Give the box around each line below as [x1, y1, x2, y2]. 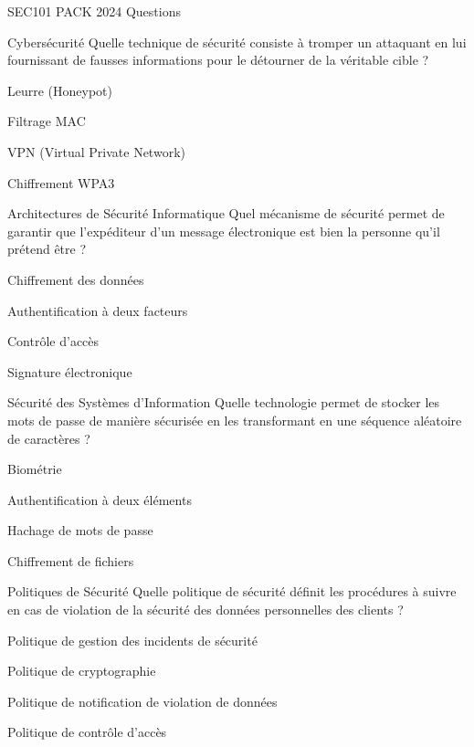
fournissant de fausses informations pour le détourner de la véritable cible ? [7, 50, 429, 69]
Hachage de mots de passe [7, 521, 153, 540]
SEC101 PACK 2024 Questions [7, 2, 181, 20]
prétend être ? [7, 239, 87, 258]
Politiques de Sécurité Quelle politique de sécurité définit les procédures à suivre [7, 582, 457, 601]
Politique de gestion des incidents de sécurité [7, 630, 258, 649]
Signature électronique [7, 362, 132, 381]
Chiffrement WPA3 [7, 173, 115, 192]
